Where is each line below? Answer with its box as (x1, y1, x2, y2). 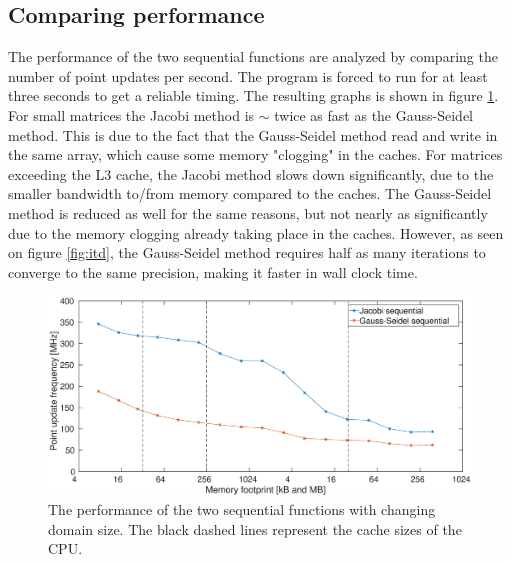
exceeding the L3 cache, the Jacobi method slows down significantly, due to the (8, 163, 494, 184)
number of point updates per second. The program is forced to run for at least (8, 65, 488, 86)
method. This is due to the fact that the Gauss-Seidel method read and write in (8, 124, 498, 145)
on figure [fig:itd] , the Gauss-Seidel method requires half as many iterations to (8, 242, 486, 263)
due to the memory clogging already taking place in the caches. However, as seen (8, 222, 504, 243)
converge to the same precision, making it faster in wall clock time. (8, 261, 418, 282)
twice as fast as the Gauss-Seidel (274, 104, 473, 125)
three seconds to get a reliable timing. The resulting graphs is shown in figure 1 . (8, 85, 499, 106)
